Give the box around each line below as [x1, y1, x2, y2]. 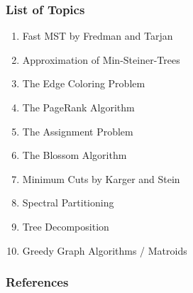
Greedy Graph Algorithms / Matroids [22, 243, 187, 258]
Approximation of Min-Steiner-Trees [22, 52, 180, 67]
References [6, 273, 69, 291]
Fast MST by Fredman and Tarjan [22, 28, 173, 43]
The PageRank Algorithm [22, 100, 135, 114]
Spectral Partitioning [22, 195, 114, 210]
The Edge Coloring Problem [22, 76, 145, 91]
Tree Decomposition [22, 219, 109, 233]
